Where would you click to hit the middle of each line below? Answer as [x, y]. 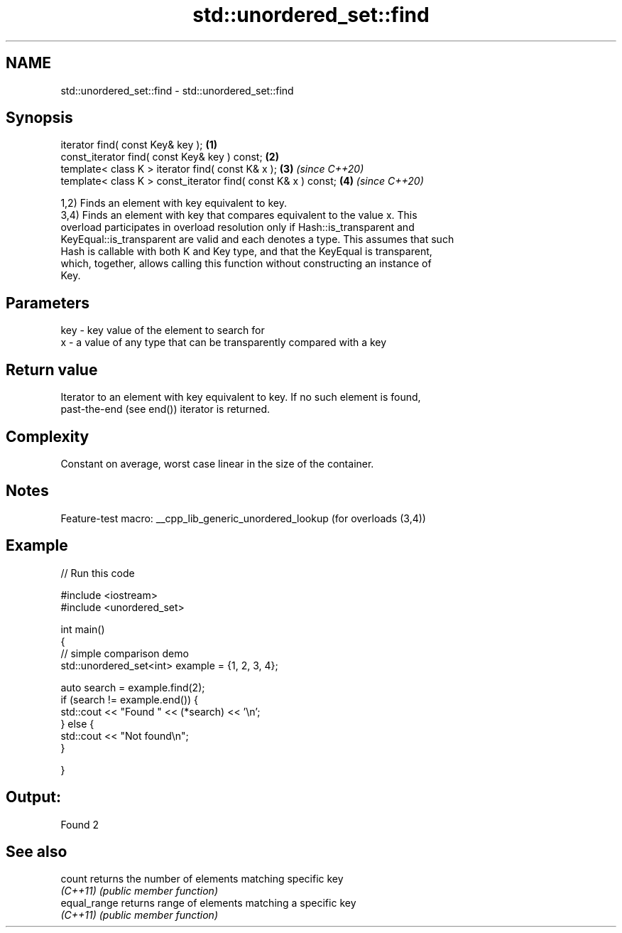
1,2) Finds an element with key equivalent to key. [174, 203]
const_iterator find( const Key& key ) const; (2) [170, 157]
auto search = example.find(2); [133, 687]
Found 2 [80, 824]
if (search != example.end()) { [130, 699]
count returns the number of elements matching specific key [202, 879]
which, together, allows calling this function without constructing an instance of [246, 264]
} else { [77, 723]
